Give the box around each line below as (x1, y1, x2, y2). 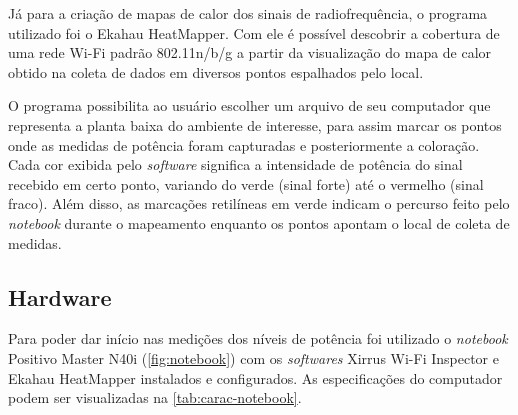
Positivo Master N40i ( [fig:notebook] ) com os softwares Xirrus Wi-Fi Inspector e (8, 347, 499, 368)
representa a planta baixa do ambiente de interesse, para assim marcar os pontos (8, 114, 502, 135)
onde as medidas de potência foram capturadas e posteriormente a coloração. (8, 134, 480, 155)
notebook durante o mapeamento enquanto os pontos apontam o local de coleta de (8, 212, 510, 233)
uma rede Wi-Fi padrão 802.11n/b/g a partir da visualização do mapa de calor (8, 42, 492, 63)
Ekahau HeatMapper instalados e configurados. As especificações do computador (8, 367, 503, 388)
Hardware (8, 281, 112, 312)
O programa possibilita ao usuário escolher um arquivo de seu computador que (8, 95, 491, 116)
